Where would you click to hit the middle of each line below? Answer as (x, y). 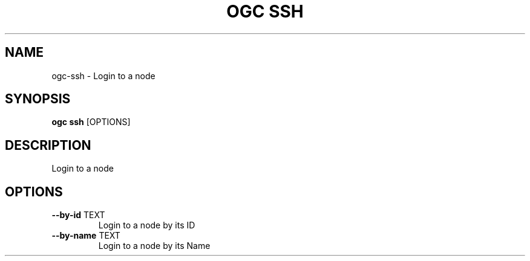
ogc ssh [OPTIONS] (91, 122)
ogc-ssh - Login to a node (103, 76)
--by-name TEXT (86, 236)
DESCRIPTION (48, 145)
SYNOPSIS (38, 99)
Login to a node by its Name (154, 246)
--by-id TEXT (78, 215)
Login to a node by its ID (147, 225)
